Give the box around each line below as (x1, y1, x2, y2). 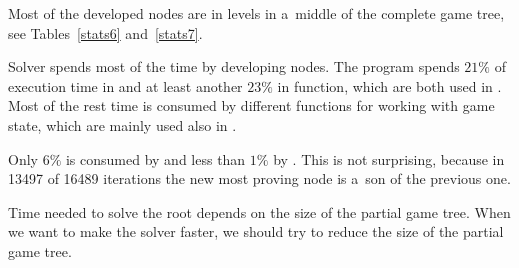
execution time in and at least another (8, 75, 243, 96)
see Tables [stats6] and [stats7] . (8, 22, 203, 43)
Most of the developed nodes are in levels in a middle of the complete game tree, (8, 3, 505, 23)
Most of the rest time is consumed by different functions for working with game (8, 95, 495, 116)
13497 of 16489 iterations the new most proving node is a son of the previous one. (8, 168, 511, 189)
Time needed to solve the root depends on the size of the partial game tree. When (8, 201, 511, 222)
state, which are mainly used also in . (8, 114, 237, 135)
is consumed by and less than (65, 148, 246, 169)
